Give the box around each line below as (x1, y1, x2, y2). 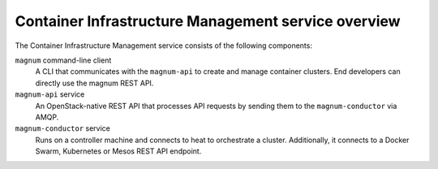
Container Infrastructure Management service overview (15, 12, 401, 30)
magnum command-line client (15, 55, 112, 65)
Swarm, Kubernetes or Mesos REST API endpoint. (35, 146, 202, 156)
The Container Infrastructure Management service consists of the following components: (15, 41, 312, 50)
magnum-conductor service (15, 123, 111, 133)
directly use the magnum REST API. (35, 78, 154, 88)
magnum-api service (15, 89, 85, 99)
